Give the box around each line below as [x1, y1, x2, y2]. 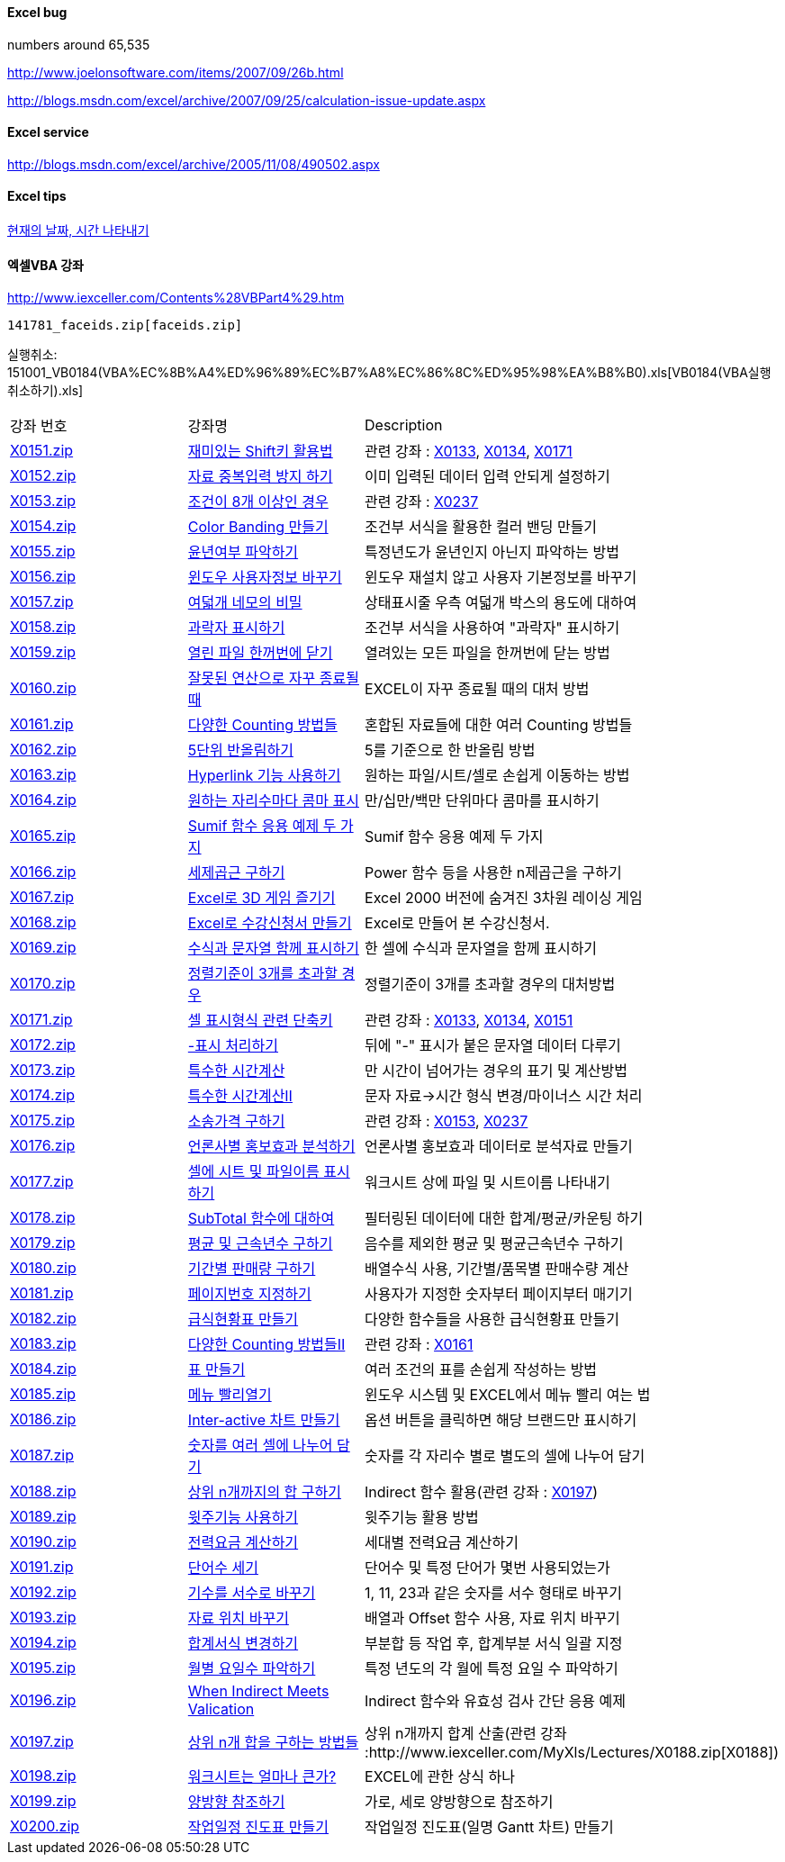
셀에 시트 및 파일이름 [187, 1162, 320, 1181]
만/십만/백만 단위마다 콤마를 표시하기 [365, 791, 600, 810]
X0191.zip [10, 1558, 74, 1577]
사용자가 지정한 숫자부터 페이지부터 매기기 [365, 1285, 633, 1304]
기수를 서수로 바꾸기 [187, 1584, 316, 1603]
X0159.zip [10, 643, 77, 662]
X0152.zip [10, 466, 77, 485]
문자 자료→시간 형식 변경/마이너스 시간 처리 [365, 1087, 643, 1106]
